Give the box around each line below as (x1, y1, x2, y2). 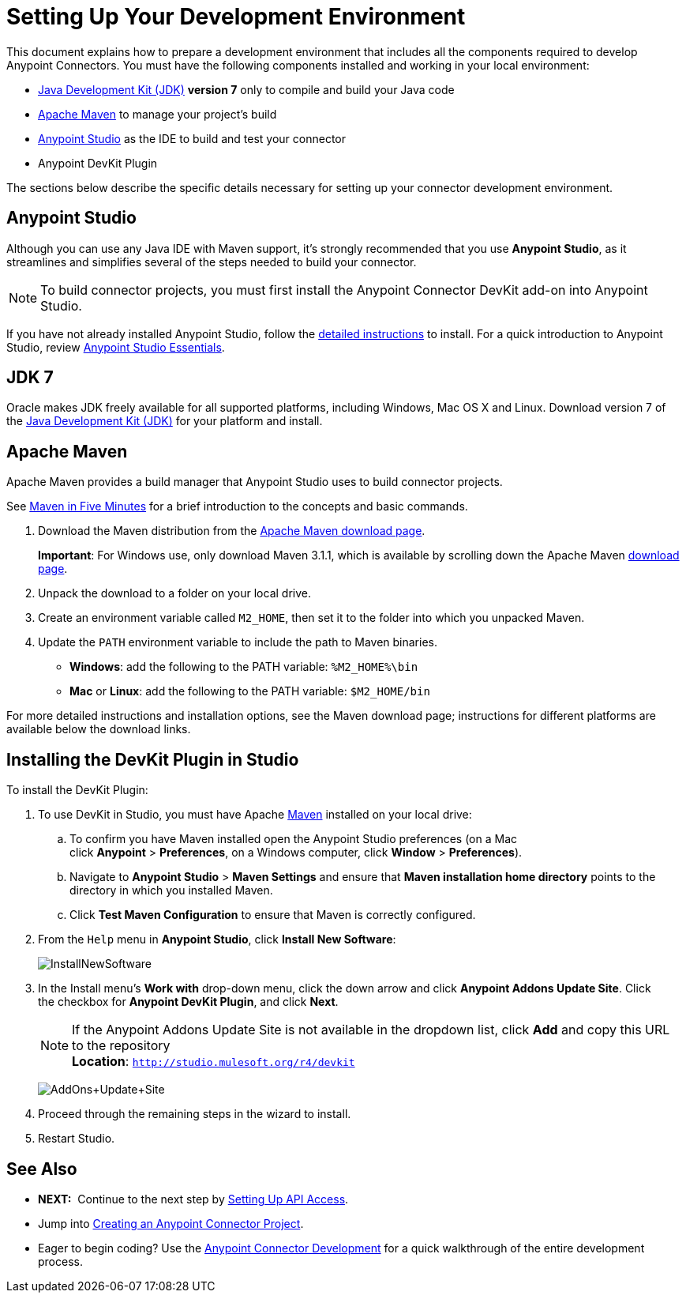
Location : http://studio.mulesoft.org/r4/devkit (72, 1053, 355, 1070)
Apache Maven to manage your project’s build (38, 107, 277, 121)
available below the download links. (6, 722, 191, 736)
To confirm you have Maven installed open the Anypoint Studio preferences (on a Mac (69, 832, 518, 846)
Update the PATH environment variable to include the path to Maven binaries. (38, 635, 438, 649)
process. (38, 1254, 83, 1268)
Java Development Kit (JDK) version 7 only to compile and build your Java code (38, 82, 455, 96)
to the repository (72, 1037, 171, 1054)
